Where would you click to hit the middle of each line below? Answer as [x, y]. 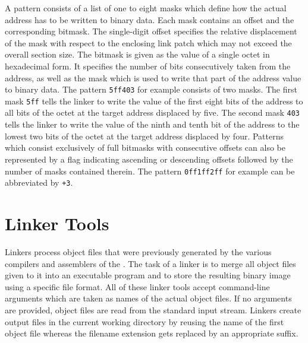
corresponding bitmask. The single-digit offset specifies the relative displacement [151, 31]
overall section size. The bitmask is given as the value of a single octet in [137, 54]
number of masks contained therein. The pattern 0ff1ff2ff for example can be [150, 171]
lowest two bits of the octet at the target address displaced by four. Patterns [144, 136]
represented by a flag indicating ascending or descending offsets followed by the [149, 159]
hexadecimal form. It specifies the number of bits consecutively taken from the [148, 66]
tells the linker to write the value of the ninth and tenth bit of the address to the [152, 124]
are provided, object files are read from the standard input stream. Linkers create [153, 309]
